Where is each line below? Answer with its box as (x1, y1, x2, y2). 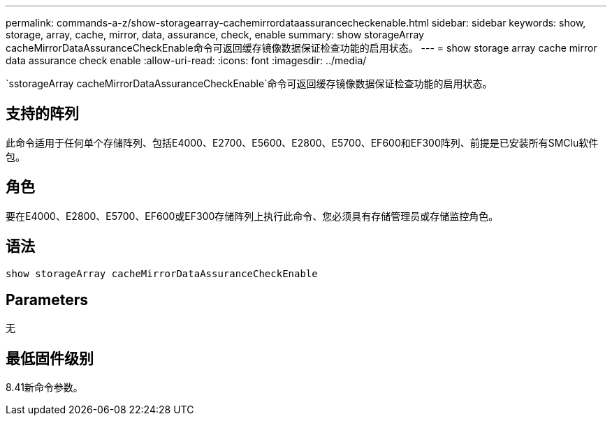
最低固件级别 (6, 349, 94, 367)
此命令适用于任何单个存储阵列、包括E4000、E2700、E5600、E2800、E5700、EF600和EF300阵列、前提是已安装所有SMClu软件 (6, 136, 599, 149)
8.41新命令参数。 (6, 381, 83, 394)
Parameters (6, 290, 88, 309)
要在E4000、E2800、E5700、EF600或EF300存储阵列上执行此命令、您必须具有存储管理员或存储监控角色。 (6, 209, 499, 222)
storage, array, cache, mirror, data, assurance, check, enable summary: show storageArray (6, 29, 424, 40)
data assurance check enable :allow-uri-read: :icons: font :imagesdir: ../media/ (6, 54, 367, 66)
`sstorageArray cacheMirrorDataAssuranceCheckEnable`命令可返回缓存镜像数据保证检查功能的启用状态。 (6, 77, 493, 89)
